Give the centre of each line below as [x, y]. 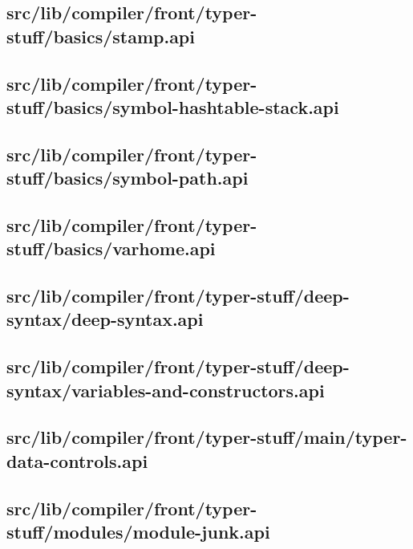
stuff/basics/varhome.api [111, 248]
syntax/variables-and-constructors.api [166, 390]
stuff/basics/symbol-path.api [128, 178]
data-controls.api [77, 460]
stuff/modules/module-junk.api [138, 531]
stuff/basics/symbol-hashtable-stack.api [173, 106]
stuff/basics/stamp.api [101, 36]
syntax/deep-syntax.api [105, 319]
